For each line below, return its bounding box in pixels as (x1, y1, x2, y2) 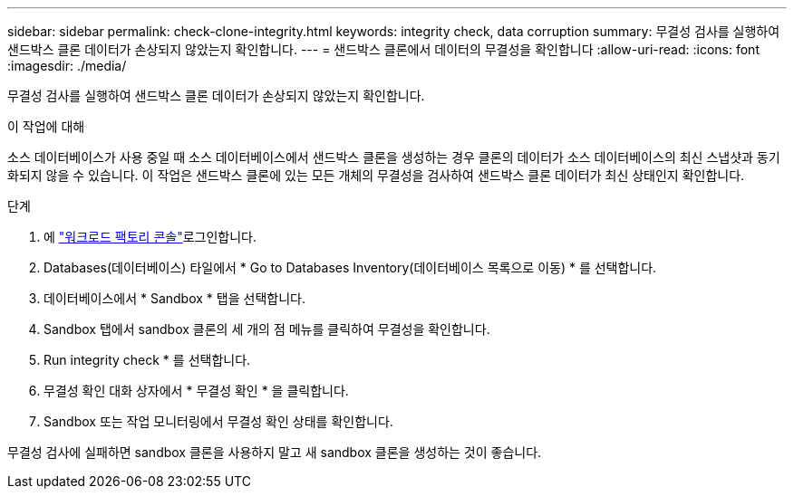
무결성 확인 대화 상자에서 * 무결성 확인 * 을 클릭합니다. (44, 383, 349, 398)
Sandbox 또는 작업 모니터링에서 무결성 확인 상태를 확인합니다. (44, 414, 393, 429)
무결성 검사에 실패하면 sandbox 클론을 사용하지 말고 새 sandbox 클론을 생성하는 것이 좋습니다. (7, 444, 542, 460)
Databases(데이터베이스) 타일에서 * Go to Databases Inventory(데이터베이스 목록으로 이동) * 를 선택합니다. (44, 260, 657, 275)
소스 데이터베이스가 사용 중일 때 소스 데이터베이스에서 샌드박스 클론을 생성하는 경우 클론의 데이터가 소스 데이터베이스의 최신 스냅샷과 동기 (7, 149, 780, 165)
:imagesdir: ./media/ (7, 58, 127, 73)
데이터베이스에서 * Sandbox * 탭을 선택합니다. (44, 291, 305, 306)
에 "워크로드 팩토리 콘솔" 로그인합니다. (44, 229, 257, 244)
